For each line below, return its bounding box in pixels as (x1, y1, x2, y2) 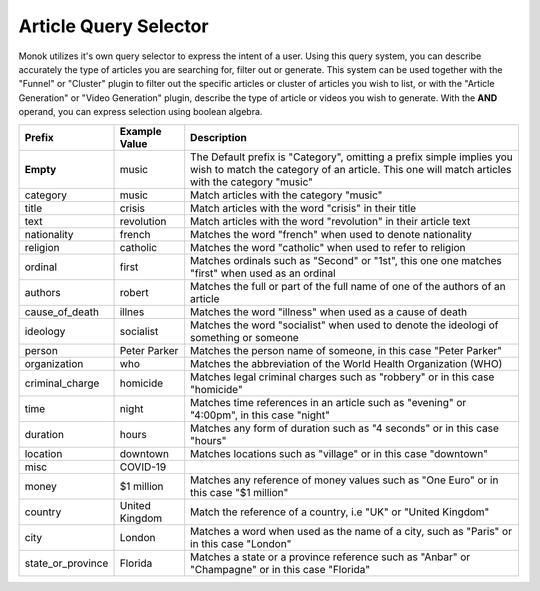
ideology (24, 324, 66, 338)
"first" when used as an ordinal (190, 266, 336, 280)
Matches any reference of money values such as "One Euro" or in (190, 473, 499, 487)
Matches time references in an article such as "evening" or (190, 395, 467, 409)
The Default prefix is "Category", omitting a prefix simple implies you (190, 150, 514, 164)
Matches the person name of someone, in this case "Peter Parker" (190, 343, 503, 357)
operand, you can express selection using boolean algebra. (18, 106, 263, 118)
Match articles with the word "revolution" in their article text (190, 214, 471, 228)
